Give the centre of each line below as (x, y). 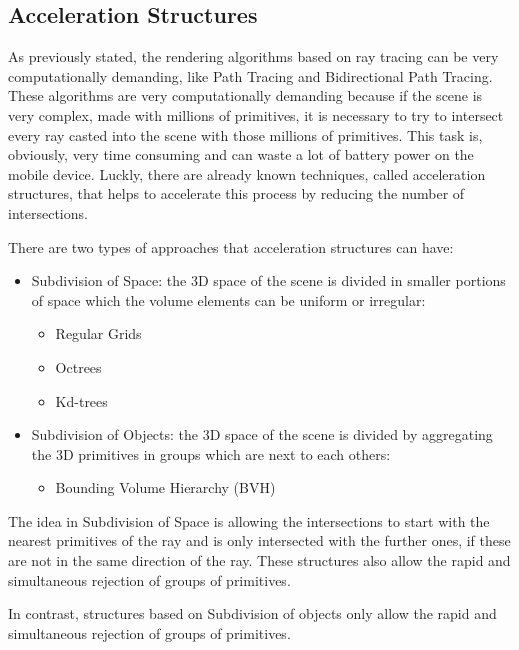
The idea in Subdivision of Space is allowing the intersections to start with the (249, 520)
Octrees (78, 366)
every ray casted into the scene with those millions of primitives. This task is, (245, 134)
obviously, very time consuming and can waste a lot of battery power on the (241, 154)
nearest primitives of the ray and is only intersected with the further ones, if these (259, 540)
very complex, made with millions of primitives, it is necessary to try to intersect (256, 114)
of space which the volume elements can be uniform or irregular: (228, 299)
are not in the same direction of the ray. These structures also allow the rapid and (259, 560)
